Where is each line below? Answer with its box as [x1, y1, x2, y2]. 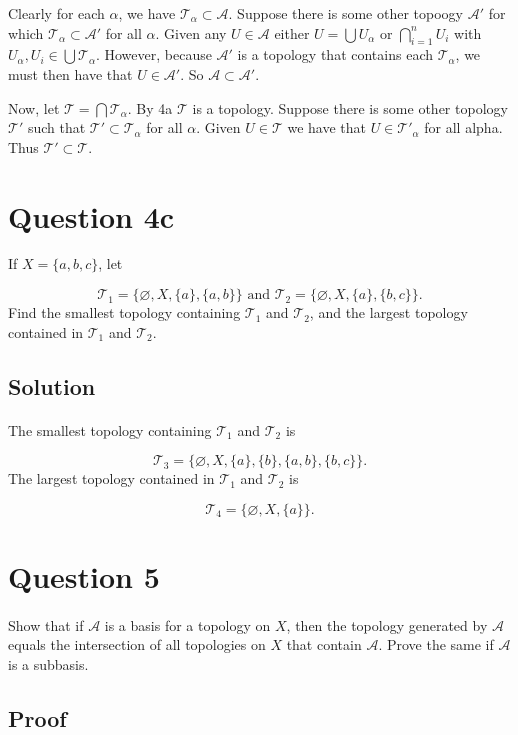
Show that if [8, 614, 84, 635]
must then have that [8, 63, 133, 84]
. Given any [155, 22, 227, 43]
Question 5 [8, 556, 160, 597]
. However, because [95, 44, 212, 65]
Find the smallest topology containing [8, 302, 241, 323]
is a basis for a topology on [104, 614, 271, 635]
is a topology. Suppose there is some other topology [192, 97, 508, 118]
